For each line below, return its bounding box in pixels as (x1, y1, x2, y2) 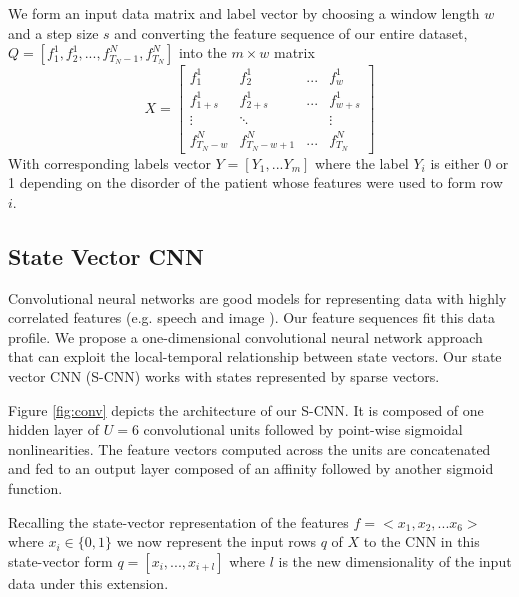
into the (178, 42, 227, 63)
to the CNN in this (363, 531, 480, 552)
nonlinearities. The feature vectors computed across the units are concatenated (8, 438, 491, 459)
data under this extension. (8, 572, 169, 593)
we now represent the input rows (116, 531, 317, 552)
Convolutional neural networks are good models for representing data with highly (8, 287, 507, 308)
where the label (315, 152, 409, 173)
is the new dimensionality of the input (278, 550, 512, 571)
